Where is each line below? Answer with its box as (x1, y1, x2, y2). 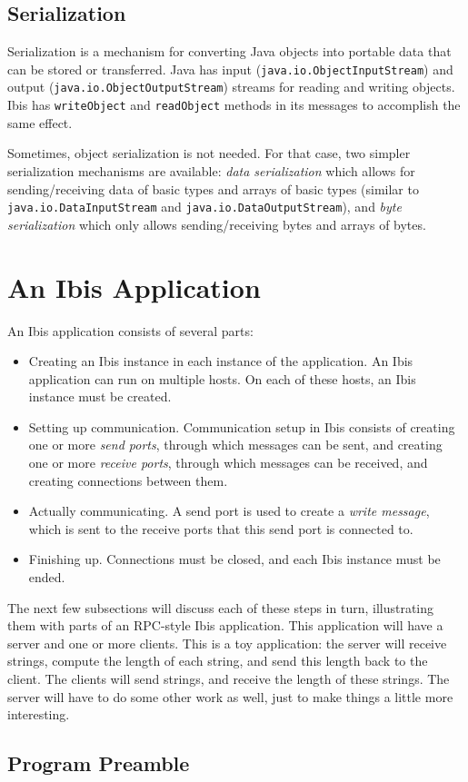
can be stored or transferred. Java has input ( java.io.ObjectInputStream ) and (7, 59, 453, 78)
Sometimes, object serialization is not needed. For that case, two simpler (7, 144, 411, 163)
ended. (28, 568, 65, 587)
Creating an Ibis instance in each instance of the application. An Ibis (28, 351, 413, 371)
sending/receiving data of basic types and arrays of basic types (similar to (7, 179, 419, 198)
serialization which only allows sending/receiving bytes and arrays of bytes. (7, 214, 426, 233)
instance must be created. (28, 387, 172, 406)
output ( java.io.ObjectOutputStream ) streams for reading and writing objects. (7, 77, 455, 96)
